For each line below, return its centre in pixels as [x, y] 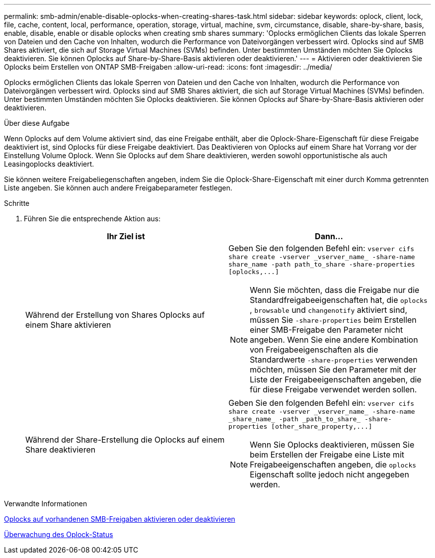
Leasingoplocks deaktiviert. [49, 164]
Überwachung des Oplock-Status [59, 534]
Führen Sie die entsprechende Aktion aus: [92, 219]
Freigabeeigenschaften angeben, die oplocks [333, 465]
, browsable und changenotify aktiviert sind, [329, 310]
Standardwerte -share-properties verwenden [334, 360]
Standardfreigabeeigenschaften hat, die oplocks [339, 300]
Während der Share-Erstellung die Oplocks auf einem [125, 439]
